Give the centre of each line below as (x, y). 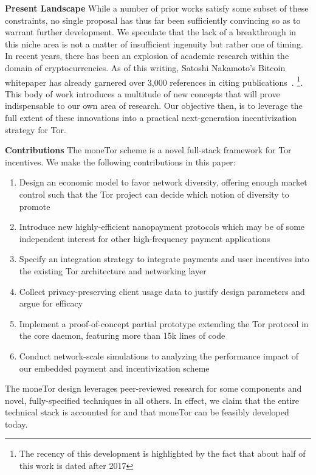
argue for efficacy (51, 303)
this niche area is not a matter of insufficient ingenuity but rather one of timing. (154, 43)
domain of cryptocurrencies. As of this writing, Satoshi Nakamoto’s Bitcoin (145, 67)
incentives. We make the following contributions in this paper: (120, 161)
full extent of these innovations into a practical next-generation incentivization (151, 117)
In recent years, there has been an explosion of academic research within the (147, 56)
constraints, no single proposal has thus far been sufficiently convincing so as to (153, 20)
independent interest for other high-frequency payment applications (145, 238)
